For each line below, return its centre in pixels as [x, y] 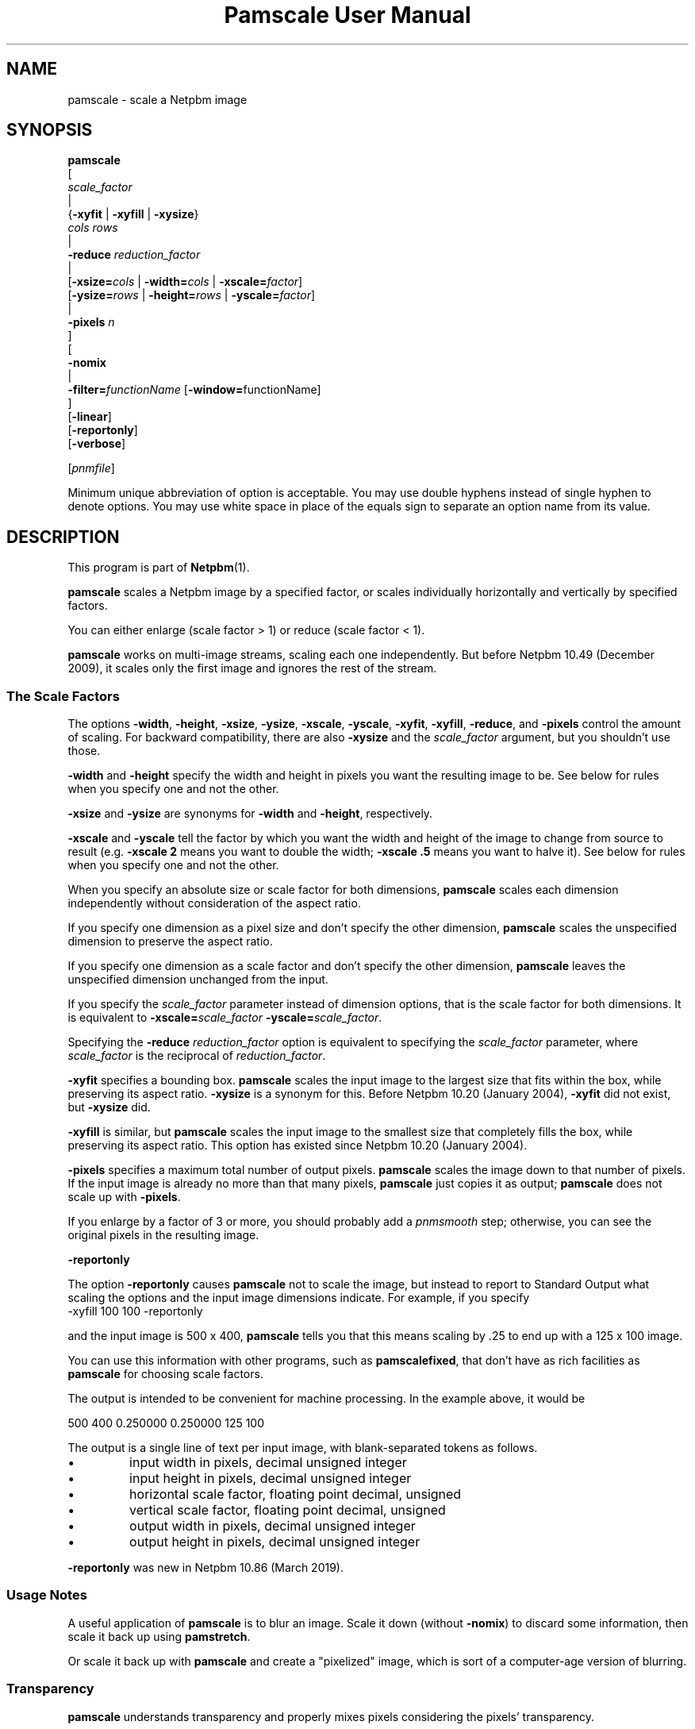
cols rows [93, 228]
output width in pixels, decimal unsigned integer [273, 1526]
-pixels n [91, 322]
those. [84, 751]
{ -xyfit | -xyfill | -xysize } [133, 214]
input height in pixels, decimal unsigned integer [271, 1479]
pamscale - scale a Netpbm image [157, 99]
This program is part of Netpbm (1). [159, 568]
